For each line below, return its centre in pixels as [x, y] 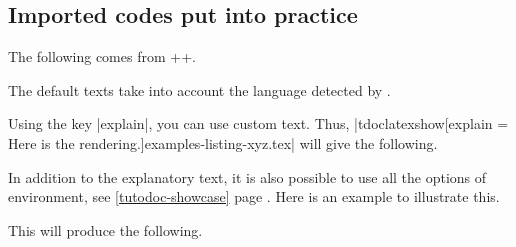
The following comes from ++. [102, 56]
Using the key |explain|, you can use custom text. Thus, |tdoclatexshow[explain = [258, 123]
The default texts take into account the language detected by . [199, 89]
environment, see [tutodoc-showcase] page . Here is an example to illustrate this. [254, 196]
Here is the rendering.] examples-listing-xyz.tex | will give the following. [223, 142]
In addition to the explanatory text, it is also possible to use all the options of [247, 176]
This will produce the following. [105, 229]
